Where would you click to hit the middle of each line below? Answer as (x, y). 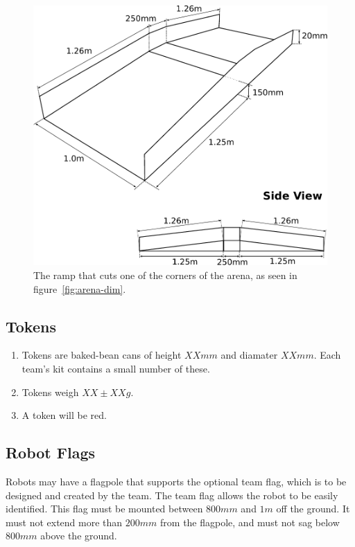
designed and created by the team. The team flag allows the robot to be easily (172, 495)
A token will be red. (64, 415)
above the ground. (79, 536)
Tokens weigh (50, 392)
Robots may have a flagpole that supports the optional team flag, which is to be (176, 481)
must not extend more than (64, 522)
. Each (327, 355)
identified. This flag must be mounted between (104, 509)
